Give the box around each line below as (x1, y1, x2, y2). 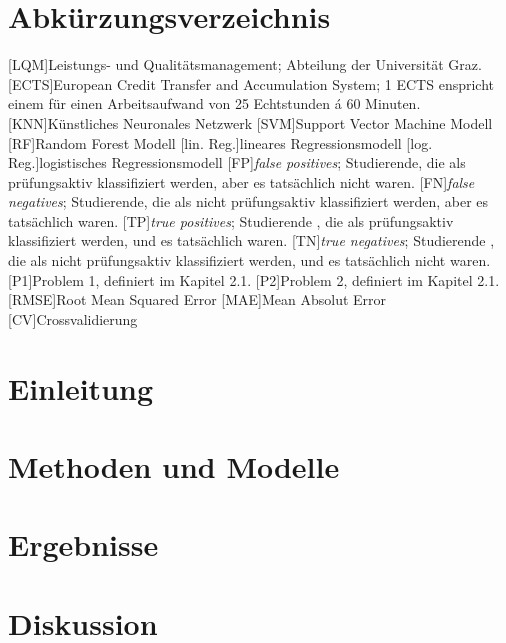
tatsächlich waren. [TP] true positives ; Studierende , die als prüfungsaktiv (8, 210, 454, 231)
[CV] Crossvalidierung (8, 308, 138, 329)
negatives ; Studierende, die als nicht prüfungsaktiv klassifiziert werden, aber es (8, 191, 489, 212)
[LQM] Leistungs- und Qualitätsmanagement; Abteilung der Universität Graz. (8, 54, 482, 75)
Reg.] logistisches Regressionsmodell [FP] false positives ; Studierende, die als (8, 152, 466, 173)
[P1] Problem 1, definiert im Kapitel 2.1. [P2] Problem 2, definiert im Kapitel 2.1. (8, 269, 500, 290)
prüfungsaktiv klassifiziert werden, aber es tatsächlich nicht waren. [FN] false (8, 171, 475, 192)
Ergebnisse (8, 524, 159, 565)
